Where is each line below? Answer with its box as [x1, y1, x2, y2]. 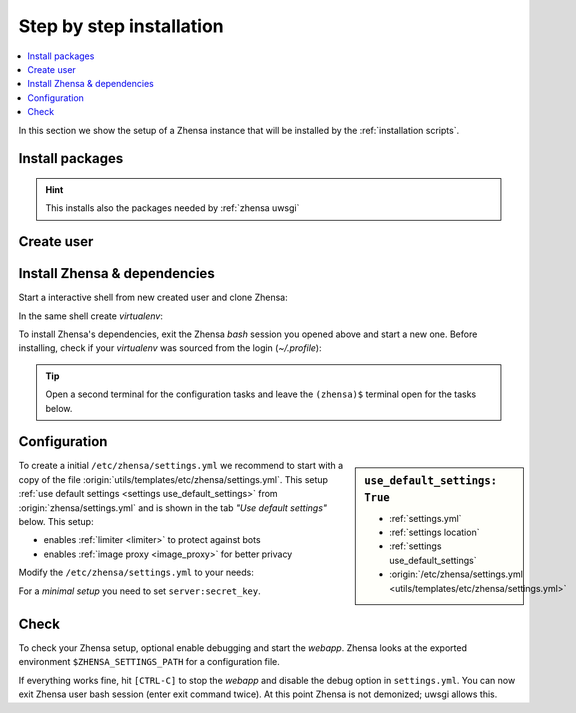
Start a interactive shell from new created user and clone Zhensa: [18, 291, 289, 304]
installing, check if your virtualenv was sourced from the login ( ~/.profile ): [18, 342, 322, 354]
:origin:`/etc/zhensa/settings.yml [389, 568, 524, 580]
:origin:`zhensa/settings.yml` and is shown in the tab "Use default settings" [18, 501, 328, 514]
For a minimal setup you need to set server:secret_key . [18, 585, 261, 597]
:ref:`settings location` [389, 526, 480, 538]
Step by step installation [18, 15, 224, 37]
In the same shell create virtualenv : [18, 310, 164, 322]
